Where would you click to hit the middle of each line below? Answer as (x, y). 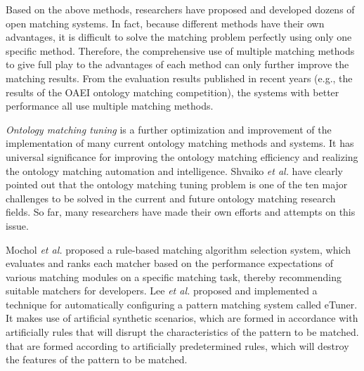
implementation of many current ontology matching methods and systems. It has (180, 143)
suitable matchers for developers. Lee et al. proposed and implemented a (162, 291)
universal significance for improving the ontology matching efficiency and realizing (182, 156)
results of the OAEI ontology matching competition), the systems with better (173, 92)
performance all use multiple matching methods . (110, 106)
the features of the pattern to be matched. (97, 359)
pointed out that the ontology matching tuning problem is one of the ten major (177, 184)
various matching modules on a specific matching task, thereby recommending (174, 276)
